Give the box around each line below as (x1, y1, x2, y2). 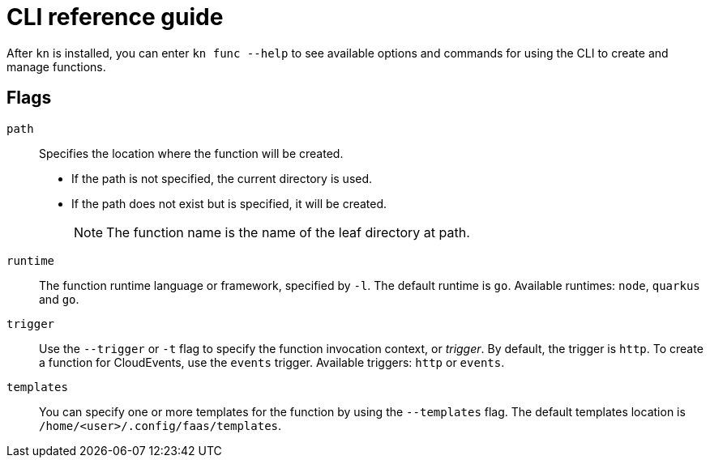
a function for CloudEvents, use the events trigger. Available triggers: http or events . (39, 355, 505, 369)
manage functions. (6, 59, 106, 74)
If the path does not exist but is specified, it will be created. (71, 196, 387, 211)
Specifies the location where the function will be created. (39, 146, 344, 160)
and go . (39, 292, 79, 306)
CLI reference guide (6, 3, 224, 31)
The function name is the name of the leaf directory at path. (106, 223, 470, 241)
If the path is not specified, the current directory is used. (71, 171, 373, 185)
